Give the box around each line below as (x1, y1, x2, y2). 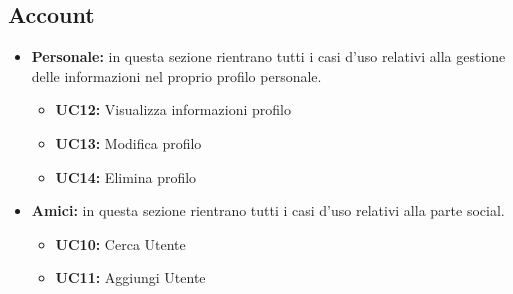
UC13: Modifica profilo (55, 132, 202, 153)
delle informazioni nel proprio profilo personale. (31, 65, 322, 86)
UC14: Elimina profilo (55, 166, 197, 187)
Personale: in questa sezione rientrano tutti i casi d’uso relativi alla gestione (31, 46, 506, 67)
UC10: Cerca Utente (55, 233, 186, 254)
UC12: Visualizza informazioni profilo (55, 99, 291, 120)
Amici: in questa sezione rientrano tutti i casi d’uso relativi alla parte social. (31, 200, 505, 221)
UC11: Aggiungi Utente (55, 267, 206, 288)
